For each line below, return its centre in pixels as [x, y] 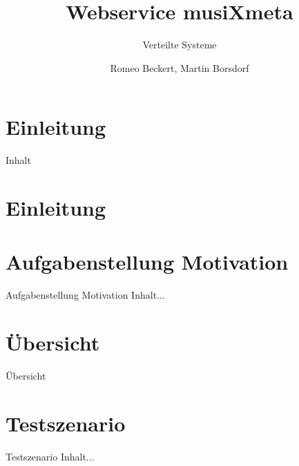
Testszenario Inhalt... [50, 456]
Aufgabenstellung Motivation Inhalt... [85, 295]
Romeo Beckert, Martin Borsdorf [180, 67]
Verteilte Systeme [180, 45]
